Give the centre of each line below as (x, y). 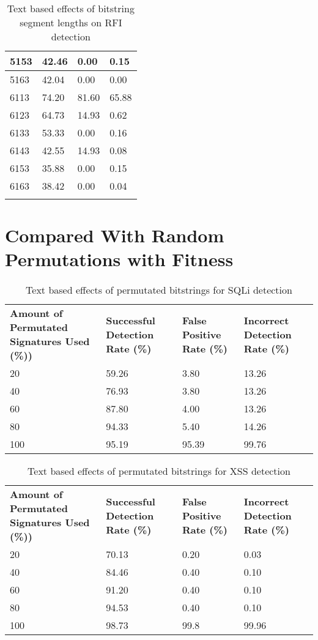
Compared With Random (115, 235)
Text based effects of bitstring (71, 8)
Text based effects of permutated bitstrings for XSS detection (159, 471)
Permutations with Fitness (119, 259)
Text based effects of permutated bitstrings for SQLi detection (159, 290)
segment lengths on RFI (71, 22)
